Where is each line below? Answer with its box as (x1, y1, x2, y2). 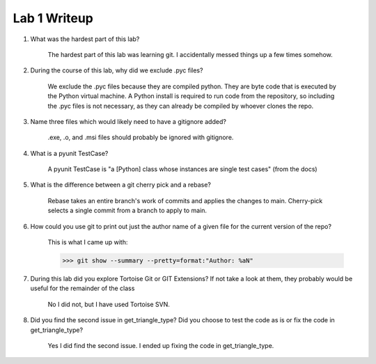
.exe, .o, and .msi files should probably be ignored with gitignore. (47, 133, 234, 142)
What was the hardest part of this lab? (30, 35, 140, 43)
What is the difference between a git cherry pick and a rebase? (30, 181, 212, 189)
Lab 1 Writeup (13, 10, 94, 26)
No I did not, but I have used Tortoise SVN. (47, 300, 171, 308)
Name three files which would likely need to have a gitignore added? (30, 117, 226, 125)
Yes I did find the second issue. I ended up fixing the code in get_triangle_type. (47, 341, 274, 349)
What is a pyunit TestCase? (30, 149, 109, 157)
